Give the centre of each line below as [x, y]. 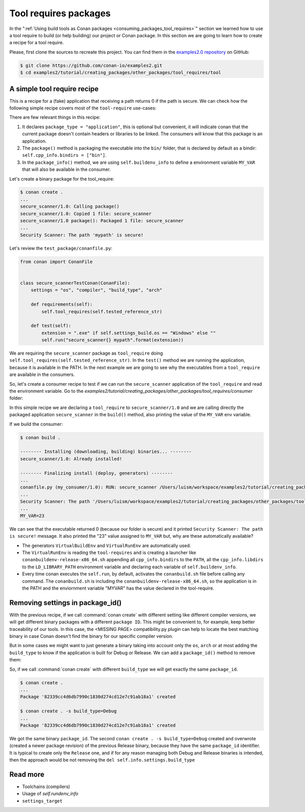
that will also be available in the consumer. [67, 169]
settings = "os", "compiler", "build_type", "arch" [97, 290]
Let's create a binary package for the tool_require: [62, 179]
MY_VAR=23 [32, 516]
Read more [27, 774]
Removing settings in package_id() [66, 603]
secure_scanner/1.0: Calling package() [70, 207]
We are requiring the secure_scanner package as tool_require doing [86, 353]
